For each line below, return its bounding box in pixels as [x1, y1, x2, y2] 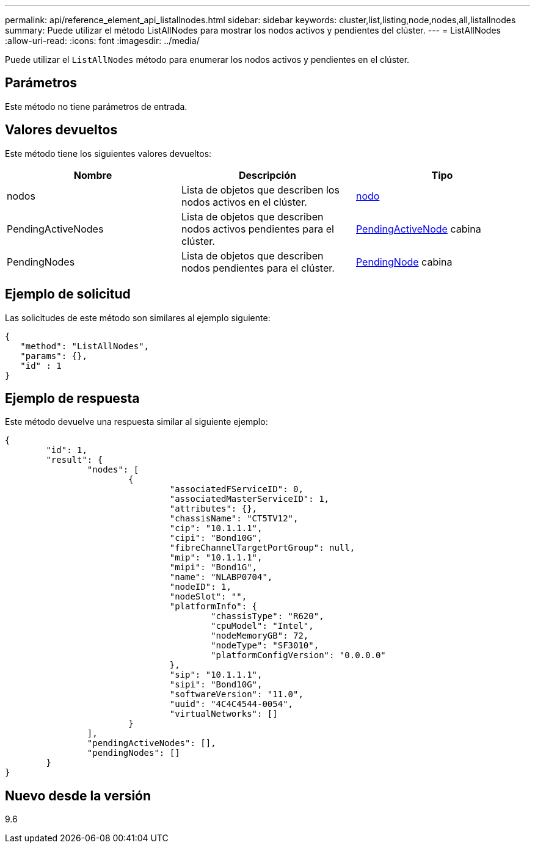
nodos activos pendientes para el [181, 222, 334, 235]
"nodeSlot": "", [169, 592, 247, 602]
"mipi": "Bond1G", [169, 562, 258, 573]
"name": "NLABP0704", [169, 572, 273, 582]
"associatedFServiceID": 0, [169, 484, 304, 495]
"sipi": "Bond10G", [169, 679, 263, 690]
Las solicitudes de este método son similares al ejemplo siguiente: [5, 312, 271, 323]
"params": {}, [20, 350, 87, 361]
